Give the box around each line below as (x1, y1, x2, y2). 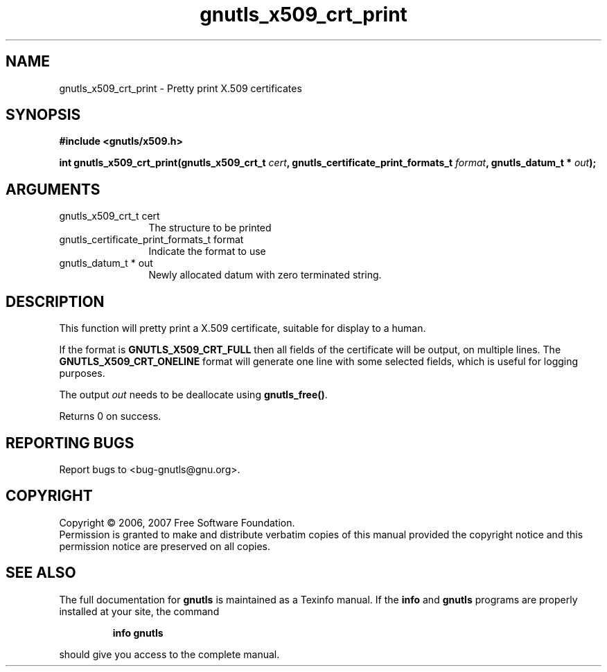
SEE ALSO (6, 564, 76, 582)
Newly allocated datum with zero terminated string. (148, 269, 382, 281)
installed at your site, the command (59, 605, 220, 617)
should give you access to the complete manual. (59, 648, 280, 660)
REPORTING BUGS (6, 434, 134, 452)
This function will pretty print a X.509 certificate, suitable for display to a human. (59, 322, 426, 335)
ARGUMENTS (6, 180, 100, 198)
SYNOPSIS (6, 106, 81, 124)
